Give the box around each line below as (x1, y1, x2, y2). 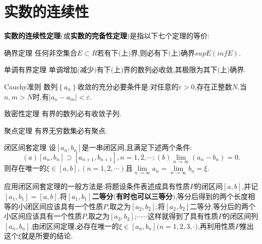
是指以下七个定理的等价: (129, 30, 209, 41)
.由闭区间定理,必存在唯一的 (30, 220, 119, 231)
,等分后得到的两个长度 (175, 190, 248, 201)
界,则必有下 (131, 47, 169, 58)
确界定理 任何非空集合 (4, 47, 77, 58)
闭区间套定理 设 (4, 142, 56, 153)
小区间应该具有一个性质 (4, 211, 82, 221)
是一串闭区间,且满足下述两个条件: (82, 142, 192, 153)
